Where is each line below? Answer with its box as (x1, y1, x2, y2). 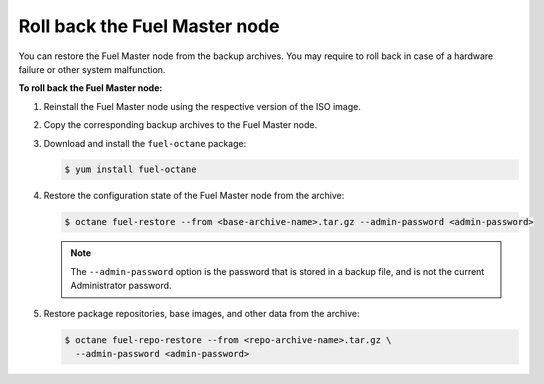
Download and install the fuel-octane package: (43, 137, 247, 149)
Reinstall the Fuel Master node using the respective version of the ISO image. (43, 100, 362, 112)
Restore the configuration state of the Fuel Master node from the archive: (43, 190, 345, 202)
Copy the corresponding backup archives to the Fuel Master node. (43, 119, 318, 131)
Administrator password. (70, 280, 172, 292)
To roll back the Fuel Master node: (18, 82, 163, 94)
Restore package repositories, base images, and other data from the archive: (43, 307, 360, 319)
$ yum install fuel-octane (64, 164, 197, 175)
